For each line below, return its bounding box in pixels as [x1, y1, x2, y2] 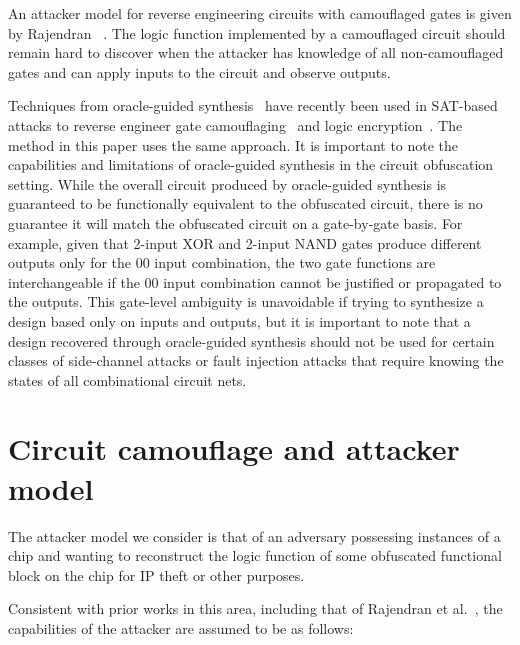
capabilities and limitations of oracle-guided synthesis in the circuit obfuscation [8, 154, 494, 175]
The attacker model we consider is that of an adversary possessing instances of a [8, 525, 501, 546]
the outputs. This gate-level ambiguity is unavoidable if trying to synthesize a [8, 291, 484, 312]
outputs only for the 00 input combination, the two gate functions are [8, 252, 436, 273]
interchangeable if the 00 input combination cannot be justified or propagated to [8, 271, 502, 292]
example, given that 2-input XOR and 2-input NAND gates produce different [8, 232, 482, 253]
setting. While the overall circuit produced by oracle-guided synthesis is [8, 173, 447, 194]
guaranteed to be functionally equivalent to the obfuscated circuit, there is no [8, 193, 483, 214]
